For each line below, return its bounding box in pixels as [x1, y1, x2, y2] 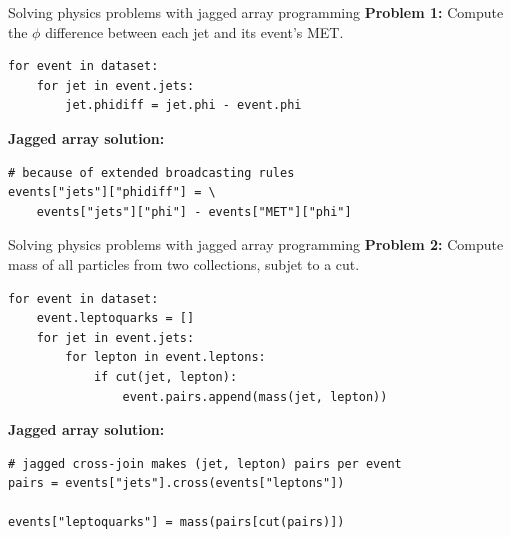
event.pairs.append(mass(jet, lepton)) [122, 389, 388, 404]
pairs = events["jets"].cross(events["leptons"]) [8, 476, 345, 491]
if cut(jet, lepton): [93, 369, 238, 384]
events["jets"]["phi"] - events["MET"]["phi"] [36, 204, 352, 219]
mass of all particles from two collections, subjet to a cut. [8, 253, 360, 274]
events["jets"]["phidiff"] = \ [8, 185, 216, 200]
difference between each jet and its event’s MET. [45, 21, 344, 42]
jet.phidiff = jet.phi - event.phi [65, 98, 302, 113]
